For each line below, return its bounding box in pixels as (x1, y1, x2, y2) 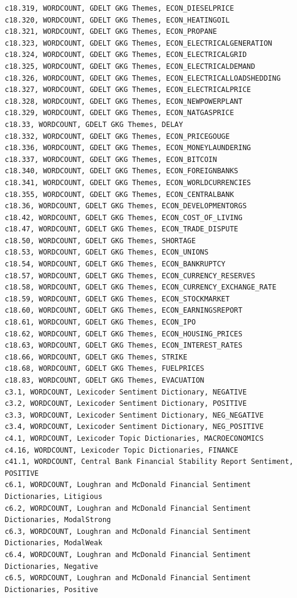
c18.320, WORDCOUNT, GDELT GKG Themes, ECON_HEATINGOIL (5, 15, 230, 24)
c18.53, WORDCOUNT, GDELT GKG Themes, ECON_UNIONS (5, 248, 209, 257)
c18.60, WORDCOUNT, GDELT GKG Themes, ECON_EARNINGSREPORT (5, 306, 242, 315)
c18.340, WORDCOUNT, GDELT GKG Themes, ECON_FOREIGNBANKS (5, 167, 238, 176)
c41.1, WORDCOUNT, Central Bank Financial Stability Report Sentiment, (5, 457, 293, 466)
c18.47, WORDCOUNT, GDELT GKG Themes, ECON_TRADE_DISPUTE (5, 225, 238, 234)
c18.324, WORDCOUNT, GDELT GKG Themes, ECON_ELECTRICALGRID (5, 50, 247, 59)
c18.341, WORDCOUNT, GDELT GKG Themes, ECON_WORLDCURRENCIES (5, 178, 251, 187)
